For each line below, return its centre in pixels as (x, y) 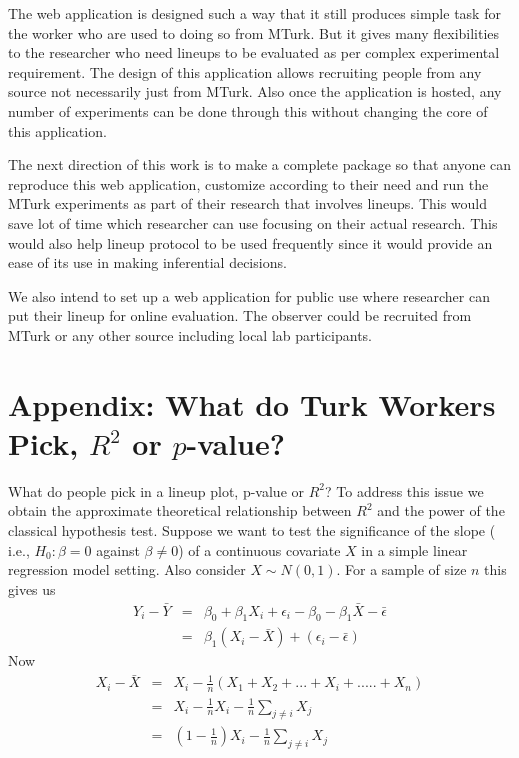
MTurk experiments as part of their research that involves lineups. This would (248, 203)
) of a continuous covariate (259, 549)
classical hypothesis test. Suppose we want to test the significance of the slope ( (252, 530)
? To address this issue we (404, 490)
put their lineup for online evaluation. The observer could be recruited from (240, 315)
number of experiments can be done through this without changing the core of (248, 110)
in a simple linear (414, 549)
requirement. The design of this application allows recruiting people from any (245, 71)
